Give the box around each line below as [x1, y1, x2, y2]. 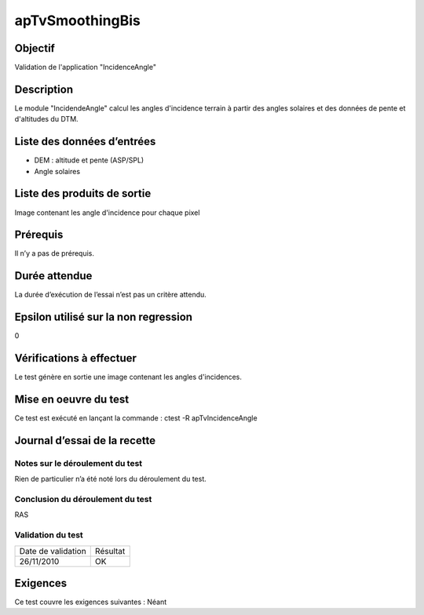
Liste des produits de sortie [14, 187, 152, 200]
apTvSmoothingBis [14, 12, 141, 29]
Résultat [94, 545, 126, 556]
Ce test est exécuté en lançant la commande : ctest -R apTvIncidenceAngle [14, 413, 258, 423]
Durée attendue [14, 269, 93, 282]
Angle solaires [34, 166, 81, 176]
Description [14, 82, 74, 96]
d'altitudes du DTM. [14, 115, 79, 124]
